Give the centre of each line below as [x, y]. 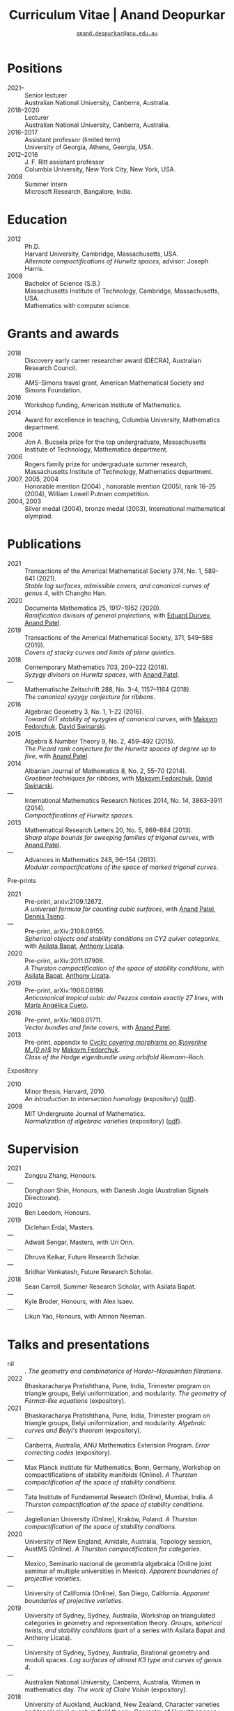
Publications [44, 544]
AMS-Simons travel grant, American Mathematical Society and [114, 383]
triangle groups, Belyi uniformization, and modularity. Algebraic [115, 1423]
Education [37, 219]
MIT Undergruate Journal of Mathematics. [85, 1113]
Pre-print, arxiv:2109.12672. [64, 901]
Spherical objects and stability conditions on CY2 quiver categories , [123, 938]
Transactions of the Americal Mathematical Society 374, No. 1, [114, 571]
